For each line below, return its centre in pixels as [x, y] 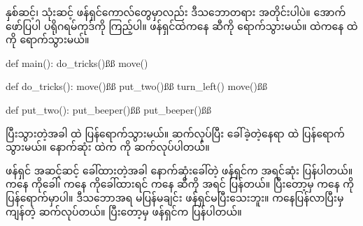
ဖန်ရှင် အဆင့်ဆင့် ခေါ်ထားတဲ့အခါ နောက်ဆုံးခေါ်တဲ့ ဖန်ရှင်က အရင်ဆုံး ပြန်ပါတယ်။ [179, 170]
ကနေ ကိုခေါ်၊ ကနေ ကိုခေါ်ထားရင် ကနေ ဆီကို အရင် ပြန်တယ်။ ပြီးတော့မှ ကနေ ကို [180, 184]
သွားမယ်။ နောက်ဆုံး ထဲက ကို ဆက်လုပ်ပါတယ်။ [108, 147]
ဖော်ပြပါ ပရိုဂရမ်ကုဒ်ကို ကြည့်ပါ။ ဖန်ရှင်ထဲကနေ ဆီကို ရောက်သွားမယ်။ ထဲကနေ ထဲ [182, 25]
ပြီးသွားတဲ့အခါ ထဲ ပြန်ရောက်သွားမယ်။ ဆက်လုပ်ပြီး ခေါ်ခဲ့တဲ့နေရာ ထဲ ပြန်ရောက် [175, 133]
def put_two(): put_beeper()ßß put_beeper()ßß [109, 109]
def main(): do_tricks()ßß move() [77, 62]
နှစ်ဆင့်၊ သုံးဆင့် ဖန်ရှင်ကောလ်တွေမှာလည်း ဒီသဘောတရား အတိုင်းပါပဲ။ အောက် [176, 12]
